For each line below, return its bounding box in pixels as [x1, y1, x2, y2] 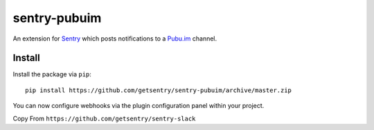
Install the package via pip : [12, 70, 91, 78]
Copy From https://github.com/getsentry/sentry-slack [12, 114, 196, 122]
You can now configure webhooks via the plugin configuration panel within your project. [12, 102, 265, 110]
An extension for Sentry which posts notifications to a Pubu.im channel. [12, 34, 217, 43]
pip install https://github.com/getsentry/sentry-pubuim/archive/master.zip [25, 86, 292, 94]
